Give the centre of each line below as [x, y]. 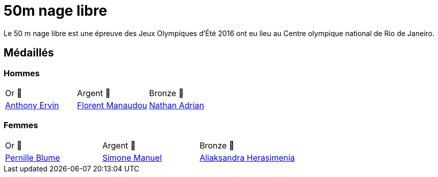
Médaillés [29, 53]
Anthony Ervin [32, 105]
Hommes [22, 73]
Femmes [21, 125]
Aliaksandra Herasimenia [247, 157]
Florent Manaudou [112, 105]
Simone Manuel [132, 157]
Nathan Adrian [176, 105]
